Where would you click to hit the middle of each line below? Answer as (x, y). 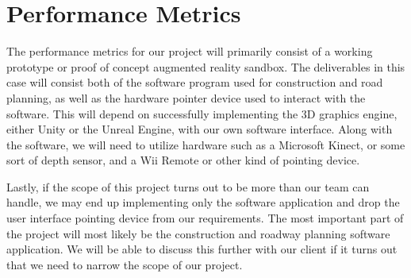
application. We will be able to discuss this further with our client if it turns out (202, 249)
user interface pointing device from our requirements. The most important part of (205, 218)
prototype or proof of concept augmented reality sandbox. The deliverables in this (206, 66)
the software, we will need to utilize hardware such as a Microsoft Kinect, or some (206, 144)
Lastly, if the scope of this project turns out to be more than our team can (188, 186)
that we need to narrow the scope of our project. (125, 264)
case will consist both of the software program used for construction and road (195, 82)
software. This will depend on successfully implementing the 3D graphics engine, (202, 113)
